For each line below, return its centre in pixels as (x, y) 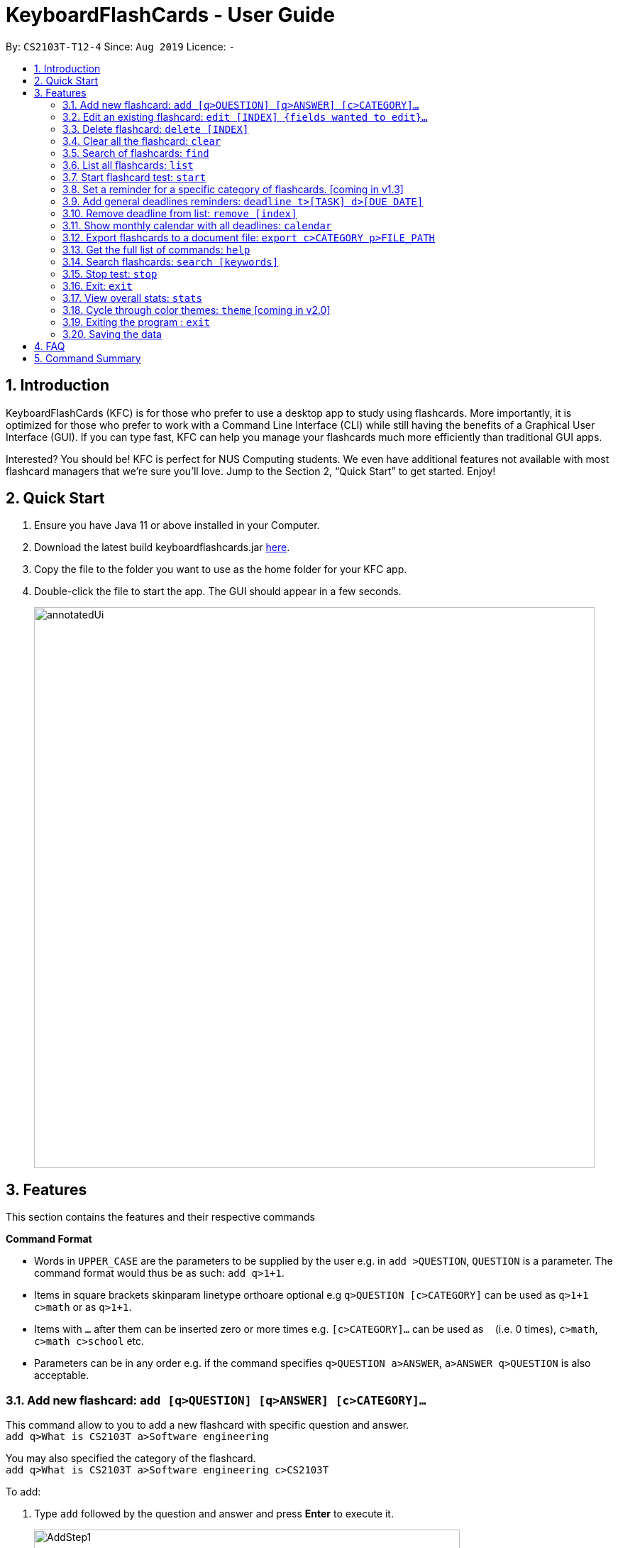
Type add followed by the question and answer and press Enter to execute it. (214, 1514)
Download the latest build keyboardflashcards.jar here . (162, 547)
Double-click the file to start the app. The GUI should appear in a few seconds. (218, 592)
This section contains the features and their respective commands (160, 1217)
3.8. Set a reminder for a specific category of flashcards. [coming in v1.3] (233, 189)
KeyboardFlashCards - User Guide (170, 15)
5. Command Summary (88, 358)
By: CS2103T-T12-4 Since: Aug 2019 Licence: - (120, 46)
